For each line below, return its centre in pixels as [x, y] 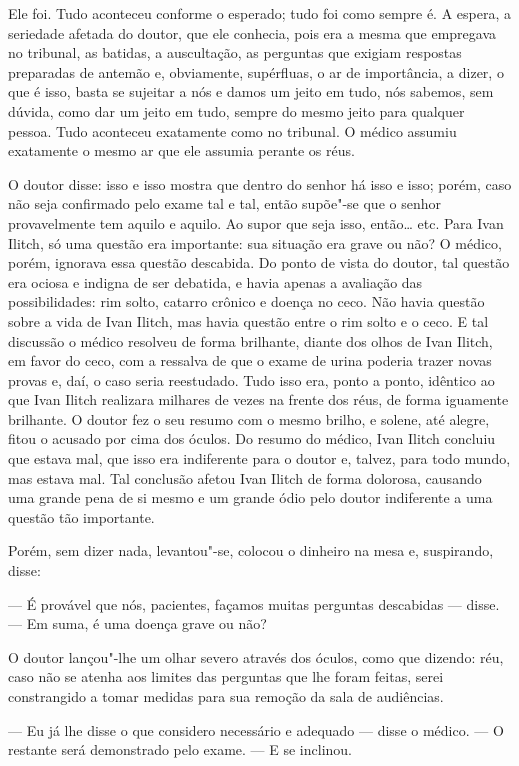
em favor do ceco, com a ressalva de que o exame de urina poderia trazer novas [250, 360]
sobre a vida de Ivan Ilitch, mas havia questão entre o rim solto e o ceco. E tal [248, 320]
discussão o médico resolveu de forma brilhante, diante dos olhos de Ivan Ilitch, [250, 340]
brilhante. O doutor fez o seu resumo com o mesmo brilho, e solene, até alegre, [249, 418]
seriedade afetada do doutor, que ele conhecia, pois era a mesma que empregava [252, 32]
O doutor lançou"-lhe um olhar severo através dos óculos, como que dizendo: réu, [256, 656]
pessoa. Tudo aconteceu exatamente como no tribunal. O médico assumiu [232, 130]
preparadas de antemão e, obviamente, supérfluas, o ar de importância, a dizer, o [256, 71]
